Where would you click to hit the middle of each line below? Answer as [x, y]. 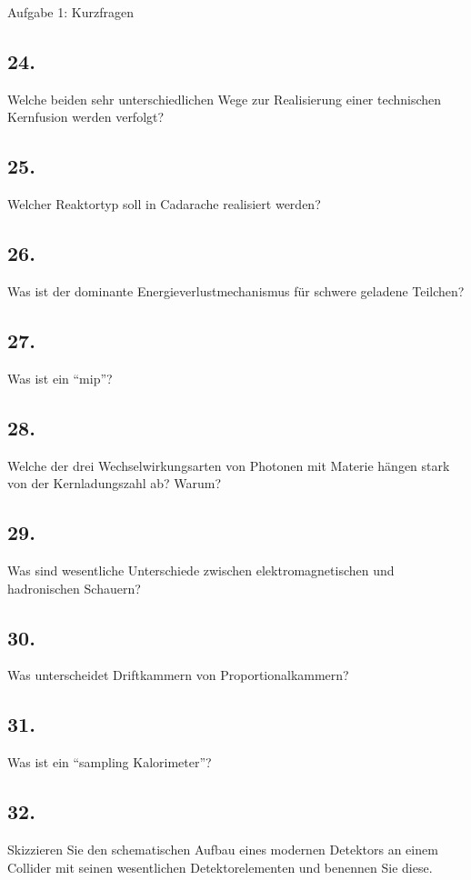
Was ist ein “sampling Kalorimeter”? [110, 762]
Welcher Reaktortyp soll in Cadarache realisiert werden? [164, 204]
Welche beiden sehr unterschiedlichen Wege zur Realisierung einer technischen [225, 99]
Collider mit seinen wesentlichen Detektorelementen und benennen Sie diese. [220, 867]
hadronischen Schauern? [74, 588]
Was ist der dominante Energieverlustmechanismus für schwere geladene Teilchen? [236, 290]
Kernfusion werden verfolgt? [86, 117]
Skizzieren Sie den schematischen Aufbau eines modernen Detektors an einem [223, 849]
